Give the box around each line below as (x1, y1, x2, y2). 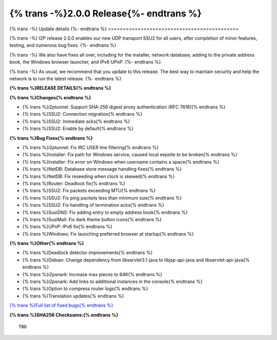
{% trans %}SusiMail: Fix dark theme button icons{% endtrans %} (22, 216, 162, 222)
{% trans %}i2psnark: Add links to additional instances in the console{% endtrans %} (22, 278, 203, 285)
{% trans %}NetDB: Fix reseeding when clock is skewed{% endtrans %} (22, 173, 175, 180)
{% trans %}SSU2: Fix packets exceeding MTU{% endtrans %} (22, 188, 156, 194)
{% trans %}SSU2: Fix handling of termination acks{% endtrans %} (22, 202, 165, 208)
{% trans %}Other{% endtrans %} (9, 240, 84, 246)
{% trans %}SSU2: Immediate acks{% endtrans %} (22, 118, 130, 124)
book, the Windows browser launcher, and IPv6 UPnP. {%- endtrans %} (9, 59, 161, 65)
